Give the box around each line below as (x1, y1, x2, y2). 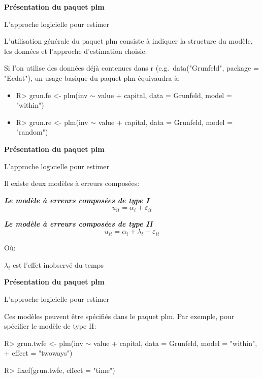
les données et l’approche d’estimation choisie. (4, 45, 147, 56)
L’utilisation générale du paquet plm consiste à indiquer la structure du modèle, (4, 36, 253, 46)
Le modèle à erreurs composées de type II (4, 218, 153, 229)
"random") (16, 127, 48, 137)
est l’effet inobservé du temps (13, 259, 104, 270)
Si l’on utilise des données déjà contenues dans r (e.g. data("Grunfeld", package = (4, 62, 259, 73)
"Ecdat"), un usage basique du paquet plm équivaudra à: (4, 72, 180, 83)
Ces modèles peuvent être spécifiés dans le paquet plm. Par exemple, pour (4, 310, 235, 321)
